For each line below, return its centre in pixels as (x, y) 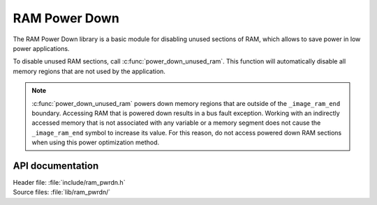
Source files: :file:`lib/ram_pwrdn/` (62, 192)
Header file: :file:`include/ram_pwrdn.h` (69, 182)
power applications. (41, 48)
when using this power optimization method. (96, 142)
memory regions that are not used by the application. (89, 71)
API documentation (56, 166)
